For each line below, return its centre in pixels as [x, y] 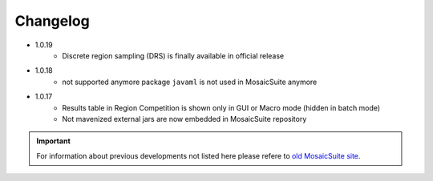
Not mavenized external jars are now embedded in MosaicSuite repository [184, 119]
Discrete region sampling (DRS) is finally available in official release [173, 55]
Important [54, 141]
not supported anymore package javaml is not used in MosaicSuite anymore [190, 82]
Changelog [52, 21]
